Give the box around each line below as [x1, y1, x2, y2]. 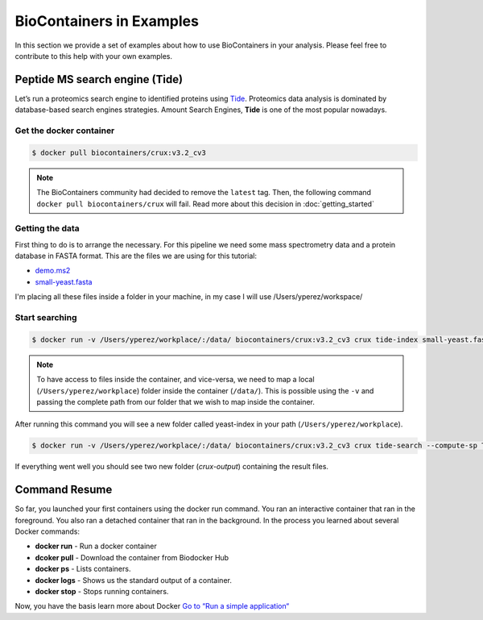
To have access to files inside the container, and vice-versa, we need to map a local [36, 375, 315, 385]
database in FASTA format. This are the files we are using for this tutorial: [14, 251, 258, 261]
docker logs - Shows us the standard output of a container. [35, 575, 233, 585]
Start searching [14, 312, 77, 323]
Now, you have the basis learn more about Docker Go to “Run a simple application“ [14, 601, 290, 611]
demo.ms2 [35, 266, 71, 276]
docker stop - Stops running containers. [35, 586, 169, 596]
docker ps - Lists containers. [35, 564, 131, 574]
